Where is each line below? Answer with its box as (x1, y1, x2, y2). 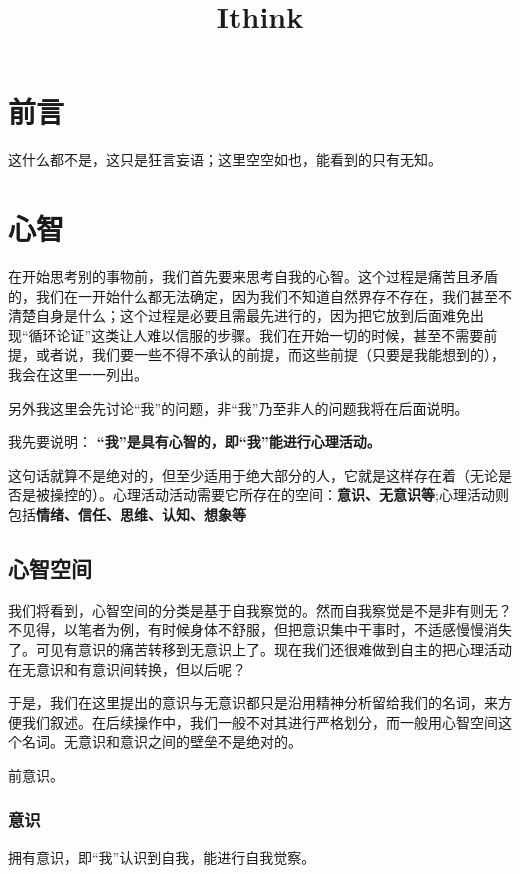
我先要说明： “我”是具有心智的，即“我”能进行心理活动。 (8, 431, 381, 452)
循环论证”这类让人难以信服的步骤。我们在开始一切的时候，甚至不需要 (28, 324, 484, 345)
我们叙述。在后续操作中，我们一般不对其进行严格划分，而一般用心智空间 (21, 711, 498, 732)
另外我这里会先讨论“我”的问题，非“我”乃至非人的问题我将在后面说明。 (8, 397, 469, 418)
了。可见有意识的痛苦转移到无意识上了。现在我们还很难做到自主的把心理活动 (8, 638, 512, 659)
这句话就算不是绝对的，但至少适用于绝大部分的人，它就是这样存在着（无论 (8, 464, 498, 485)
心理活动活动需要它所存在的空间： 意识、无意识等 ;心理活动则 (112, 484, 509, 505)
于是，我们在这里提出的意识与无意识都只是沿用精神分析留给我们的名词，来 (8, 692, 498, 713)
